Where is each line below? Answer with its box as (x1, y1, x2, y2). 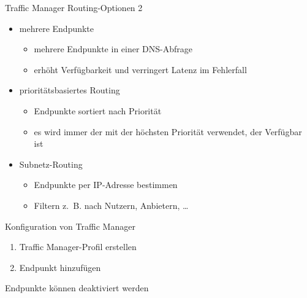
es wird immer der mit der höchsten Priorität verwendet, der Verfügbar (34, 125, 302, 138)
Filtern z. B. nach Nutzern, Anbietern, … (34, 198, 189, 211)
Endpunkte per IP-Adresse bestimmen (34, 178, 178, 191)
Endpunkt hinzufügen (19, 261, 101, 273)
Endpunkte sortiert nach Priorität (34, 104, 162, 117)
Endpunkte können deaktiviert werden (5, 281, 149, 294)
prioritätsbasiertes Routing (19, 84, 120, 96)
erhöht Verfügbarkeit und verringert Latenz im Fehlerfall (34, 63, 247, 76)
